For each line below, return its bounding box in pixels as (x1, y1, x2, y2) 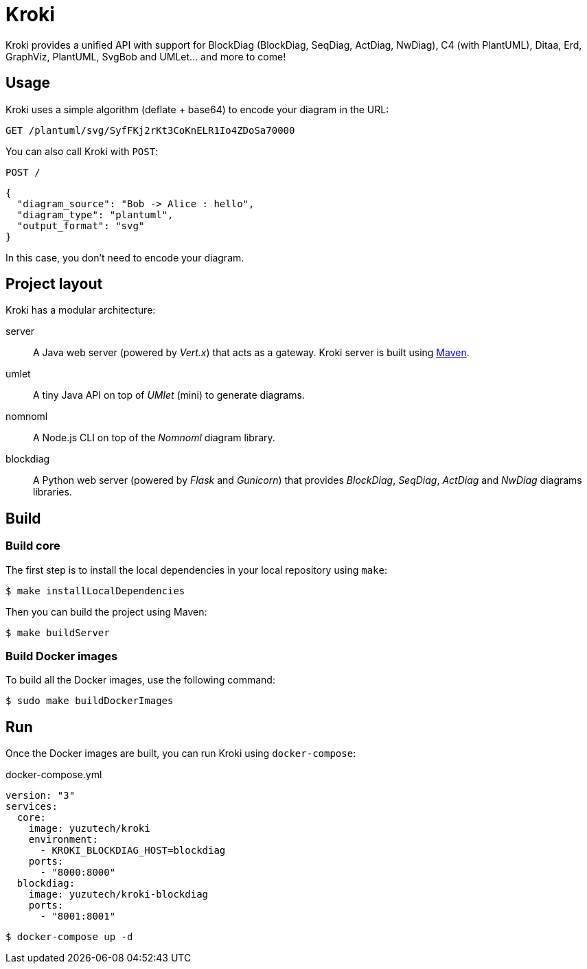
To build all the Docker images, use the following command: (5, 674, 275, 686)
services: (5, 801, 58, 813)
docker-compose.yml (5, 769, 102, 781)
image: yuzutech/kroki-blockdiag (28, 889, 209, 900)
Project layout (5, 275, 103, 293)
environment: (28, 834, 98, 845)
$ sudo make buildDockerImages (5, 695, 174, 707)
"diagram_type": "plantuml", (16, 209, 174, 220)
